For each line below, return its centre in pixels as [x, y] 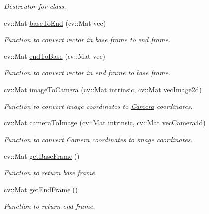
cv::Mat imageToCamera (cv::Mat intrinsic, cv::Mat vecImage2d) [103, 89]
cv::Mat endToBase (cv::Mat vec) [55, 56]
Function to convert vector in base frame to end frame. [87, 39]
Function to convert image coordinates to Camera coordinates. [98, 106]
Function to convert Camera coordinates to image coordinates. [98, 139]
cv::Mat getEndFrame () [41, 189]
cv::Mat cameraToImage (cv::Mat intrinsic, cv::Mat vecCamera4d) [105, 123]
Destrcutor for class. [35, 6]
